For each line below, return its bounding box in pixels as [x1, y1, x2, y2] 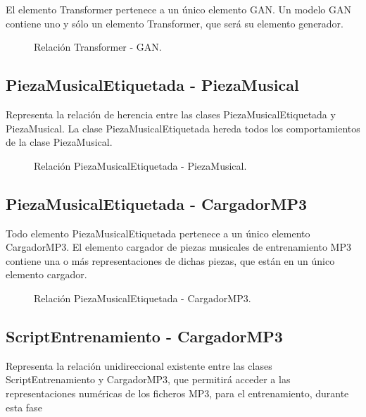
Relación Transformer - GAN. [34, 39, 162, 54]
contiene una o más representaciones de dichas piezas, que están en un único [6, 253, 335, 268]
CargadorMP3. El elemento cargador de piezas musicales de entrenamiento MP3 [6, 239, 351, 254]
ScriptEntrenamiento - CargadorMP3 [6, 325, 283, 347]
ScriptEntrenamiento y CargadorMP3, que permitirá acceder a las [6, 372, 291, 387]
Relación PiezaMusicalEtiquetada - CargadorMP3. [34, 290, 251, 305]
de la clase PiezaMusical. [6, 135, 113, 149]
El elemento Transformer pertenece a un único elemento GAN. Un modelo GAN [6, 2, 351, 16]
